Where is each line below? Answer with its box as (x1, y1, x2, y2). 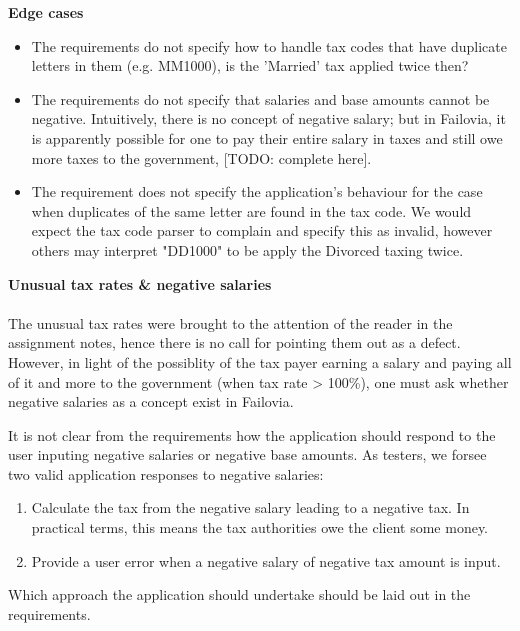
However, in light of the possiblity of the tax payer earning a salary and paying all (8, 351, 512, 372)
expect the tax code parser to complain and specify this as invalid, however (31, 220, 493, 241)
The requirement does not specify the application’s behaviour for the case (31, 181, 483, 202)
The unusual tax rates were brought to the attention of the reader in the (8, 312, 453, 333)
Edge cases (8, 2, 84, 22)
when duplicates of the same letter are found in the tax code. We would (31, 200, 472, 221)
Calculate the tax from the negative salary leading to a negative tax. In (31, 497, 470, 518)
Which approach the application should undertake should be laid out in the (8, 584, 471, 605)
